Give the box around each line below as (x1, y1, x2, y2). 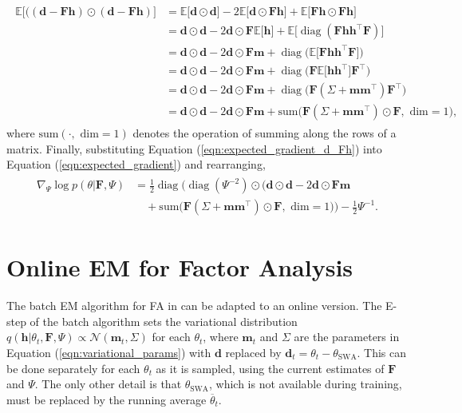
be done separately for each (6, 359, 140, 376)
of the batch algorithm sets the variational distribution (30, 312, 298, 329)
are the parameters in (294, 328, 400, 345)
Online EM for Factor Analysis (6, 251, 353, 284)
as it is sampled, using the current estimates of (156, 359, 385, 376)
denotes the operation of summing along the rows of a (132, 125, 397, 141)
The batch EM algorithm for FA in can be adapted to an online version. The (6, 297, 382, 314)
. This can (357, 344, 407, 360)
